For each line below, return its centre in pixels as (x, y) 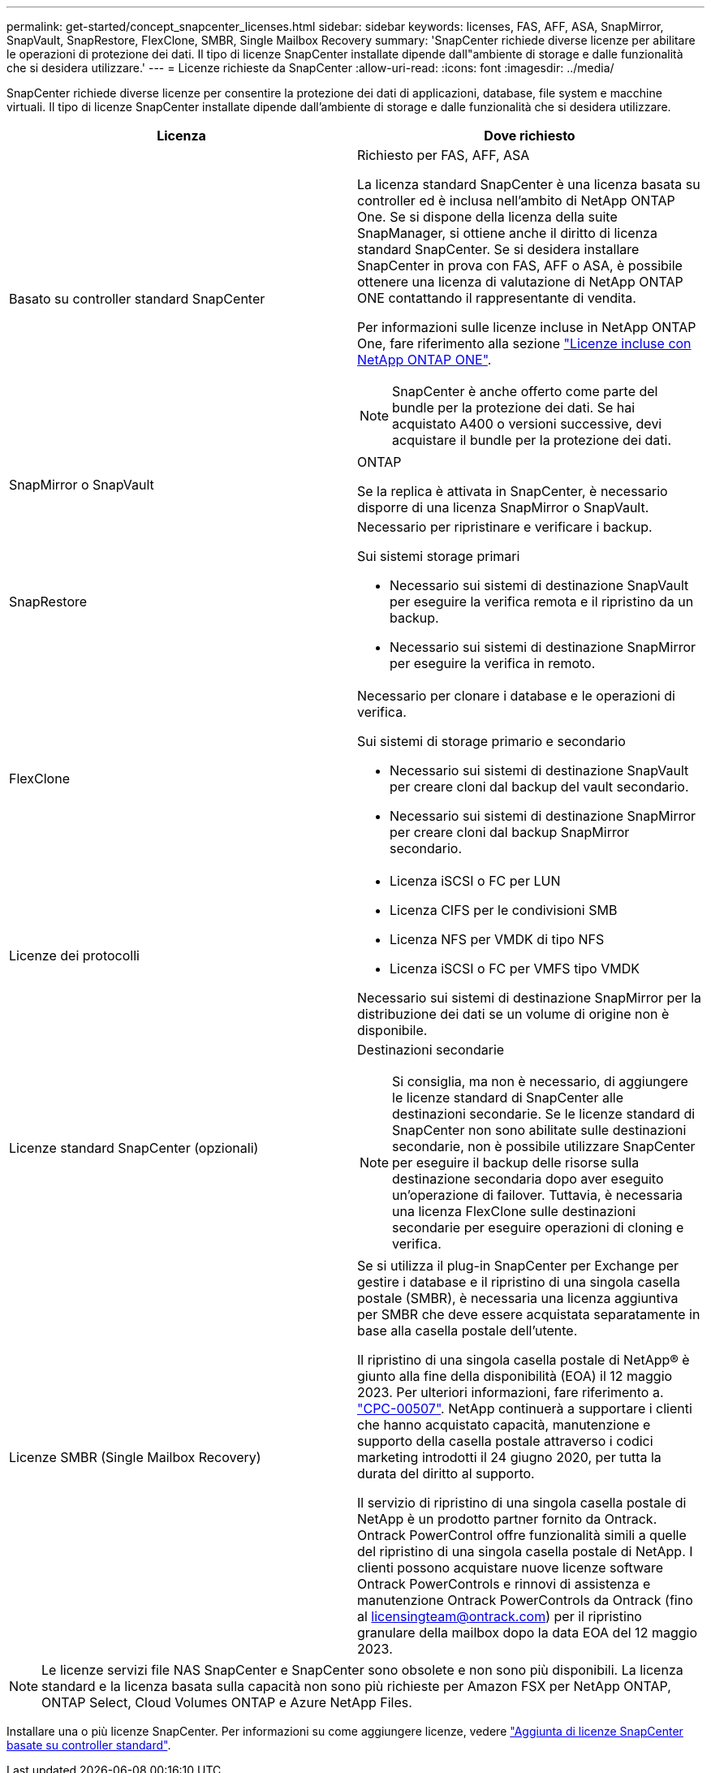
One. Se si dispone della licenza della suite (487, 217)
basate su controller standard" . (89, 1745)
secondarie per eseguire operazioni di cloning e (538, 1227)
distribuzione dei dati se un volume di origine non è (513, 1014)
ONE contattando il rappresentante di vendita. (497, 298)
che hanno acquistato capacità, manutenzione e (504, 1425)
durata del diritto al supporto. (446, 1473)
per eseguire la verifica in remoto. (493, 663)
